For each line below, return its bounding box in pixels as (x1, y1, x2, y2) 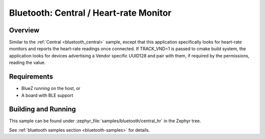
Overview (9, 26, 40, 34)
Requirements (9, 73, 53, 81)
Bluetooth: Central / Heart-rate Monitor (9, 7, 172, 18)
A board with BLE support (21, 92, 74, 98)
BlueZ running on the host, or (21, 85, 80, 91)
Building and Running (9, 105, 76, 113)
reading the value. (9, 59, 46, 66)
